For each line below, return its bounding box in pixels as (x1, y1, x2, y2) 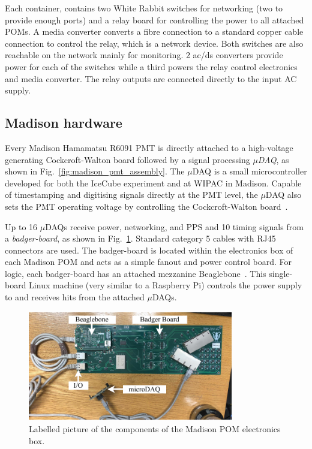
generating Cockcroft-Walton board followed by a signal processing (5, 153, 250, 165)
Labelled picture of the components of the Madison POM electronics (29, 423, 281, 435)
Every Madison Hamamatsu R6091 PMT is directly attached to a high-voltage (5, 141, 293, 153)
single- (269, 267, 293, 279)
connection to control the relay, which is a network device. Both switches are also (5, 37, 304, 49)
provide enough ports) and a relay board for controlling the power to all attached (5, 13, 304, 26)
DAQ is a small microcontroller (192, 165, 307, 177)
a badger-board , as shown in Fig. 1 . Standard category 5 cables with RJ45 (5, 232, 276, 245)
